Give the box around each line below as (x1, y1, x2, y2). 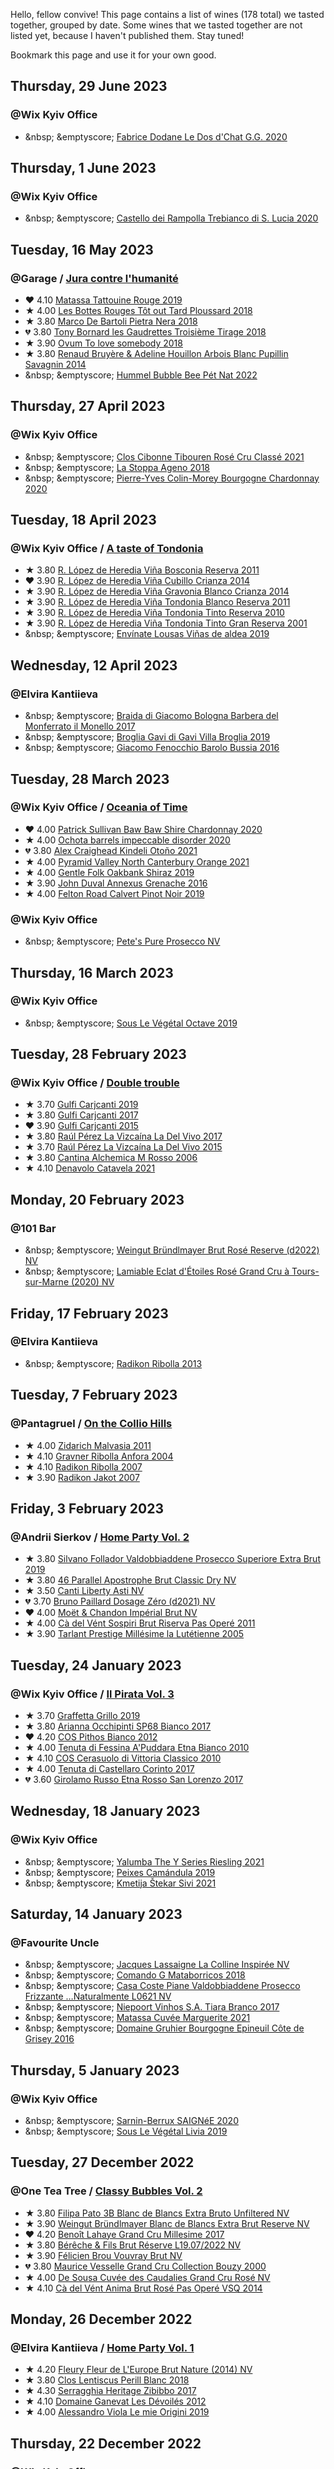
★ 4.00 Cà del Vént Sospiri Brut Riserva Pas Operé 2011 (24, 1617, 256, 1629)
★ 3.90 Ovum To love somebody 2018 (24, 337, 183, 349)
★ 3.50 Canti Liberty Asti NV (24, 1585, 145, 1597)
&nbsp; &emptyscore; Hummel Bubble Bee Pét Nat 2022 (24, 369, 258, 381)
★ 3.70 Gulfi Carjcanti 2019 (24, 1099, 139, 1111)
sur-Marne (24, 1276, 70, 1288)
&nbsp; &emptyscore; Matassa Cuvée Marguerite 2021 (24, 2012, 251, 2024)
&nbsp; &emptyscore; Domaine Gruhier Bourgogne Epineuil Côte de (24, 2022, 305, 2034)
